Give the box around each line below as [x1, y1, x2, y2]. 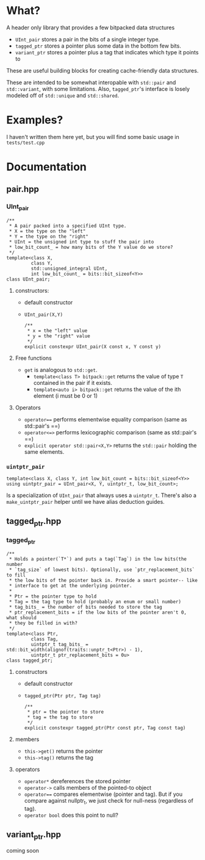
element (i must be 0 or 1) [33, 392, 98, 400]
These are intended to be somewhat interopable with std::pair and [6, 79, 176, 86]
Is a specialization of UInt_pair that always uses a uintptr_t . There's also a [6, 492, 197, 499]
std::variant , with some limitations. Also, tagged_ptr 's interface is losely [6, 85, 190, 92]
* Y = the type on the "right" [9, 234, 88, 240]
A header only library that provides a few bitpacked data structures [6, 24, 175, 31]
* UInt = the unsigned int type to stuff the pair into [9, 239, 154, 245]
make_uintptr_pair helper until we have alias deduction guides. [6, 498, 165, 506]
